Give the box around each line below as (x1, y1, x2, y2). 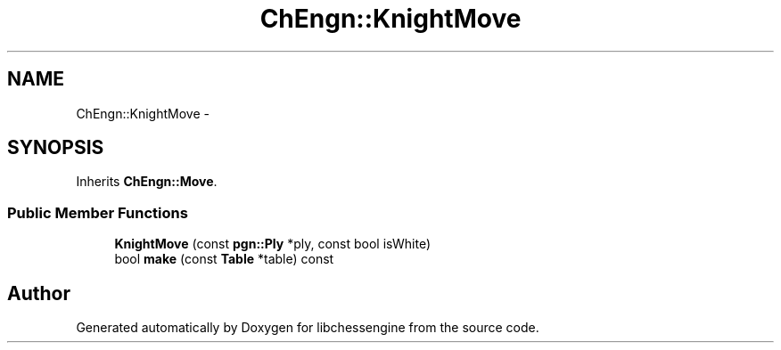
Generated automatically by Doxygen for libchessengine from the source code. (76, 320, 539, 336)
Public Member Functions (7, 203, 188, 222)
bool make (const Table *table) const (114, 251, 334, 267)
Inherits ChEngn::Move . (76, 174, 218, 190)
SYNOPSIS (7, 136, 104, 159)
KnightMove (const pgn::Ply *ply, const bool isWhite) (114, 236, 432, 252)
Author (7, 281, 70, 305)
